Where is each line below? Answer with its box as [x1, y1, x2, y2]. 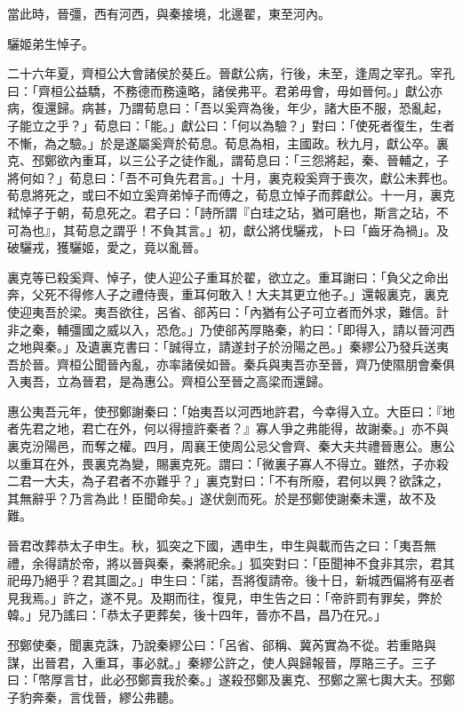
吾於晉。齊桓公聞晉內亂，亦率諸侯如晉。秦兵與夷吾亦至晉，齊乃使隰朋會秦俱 [7, 354, 455, 373]
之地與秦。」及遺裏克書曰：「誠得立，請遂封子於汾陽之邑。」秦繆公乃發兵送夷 [7, 337, 449, 356]
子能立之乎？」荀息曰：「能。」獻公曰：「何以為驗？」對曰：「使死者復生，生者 [7, 115, 455, 134]
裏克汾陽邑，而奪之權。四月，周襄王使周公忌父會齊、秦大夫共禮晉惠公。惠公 [7, 437, 455, 455]
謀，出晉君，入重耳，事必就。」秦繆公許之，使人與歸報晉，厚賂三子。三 [7, 653, 424, 671]
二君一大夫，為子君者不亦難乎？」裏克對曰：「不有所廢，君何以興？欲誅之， [7, 471, 449, 490]
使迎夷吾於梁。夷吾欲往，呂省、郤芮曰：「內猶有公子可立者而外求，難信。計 [7, 302, 449, 320]
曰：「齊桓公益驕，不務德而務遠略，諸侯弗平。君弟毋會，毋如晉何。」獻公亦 [7, 81, 442, 99]
